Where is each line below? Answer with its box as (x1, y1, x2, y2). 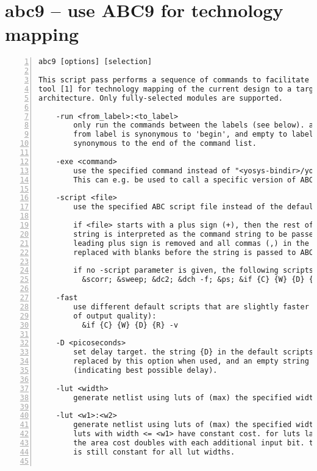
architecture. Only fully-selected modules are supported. (38, 93, 283, 102)
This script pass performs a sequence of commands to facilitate (38, 76, 309, 85)
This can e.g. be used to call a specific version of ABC (73, 175, 314, 184)
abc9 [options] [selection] (38, 57, 152, 67)
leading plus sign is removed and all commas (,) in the (73, 239, 309, 248)
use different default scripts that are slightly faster (73, 302, 309, 311)
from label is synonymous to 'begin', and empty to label (73, 130, 314, 139)
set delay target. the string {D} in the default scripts (73, 348, 314, 357)
